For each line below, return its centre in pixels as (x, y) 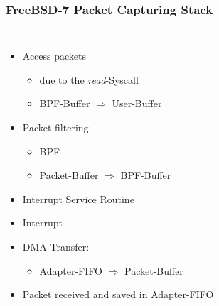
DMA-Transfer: (56, 246)
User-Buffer (137, 103)
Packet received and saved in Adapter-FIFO (118, 294)
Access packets (54, 56)
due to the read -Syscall (89, 79)
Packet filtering (55, 127)
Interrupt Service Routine (78, 198)
